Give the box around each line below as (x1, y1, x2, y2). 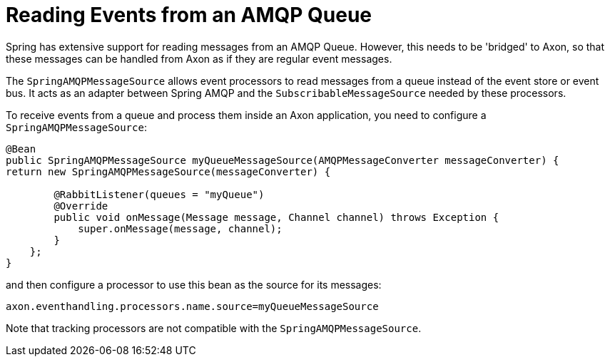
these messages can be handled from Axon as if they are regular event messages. (6, 52, 392, 65)
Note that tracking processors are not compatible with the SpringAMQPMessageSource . (6, 321, 422, 334)
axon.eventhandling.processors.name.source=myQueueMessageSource (6, 300, 379, 312)
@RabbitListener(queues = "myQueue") (54, 188, 265, 200)
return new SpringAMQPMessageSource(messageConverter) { (6, 165, 331, 177)
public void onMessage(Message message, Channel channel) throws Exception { (54, 211, 499, 223)
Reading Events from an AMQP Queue (6, 3, 372, 27)
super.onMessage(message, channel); (78, 222, 283, 234)
